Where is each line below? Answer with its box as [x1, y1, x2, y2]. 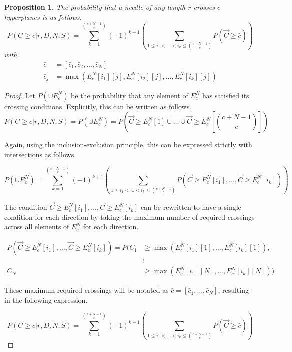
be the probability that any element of [71, 90, 188, 100]
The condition [4, 202, 47, 212]
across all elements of [4, 221, 69, 232]
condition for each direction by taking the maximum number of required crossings [4, 211, 255, 222]
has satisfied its [202, 90, 249, 100]
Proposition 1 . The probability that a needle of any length [4, 2, 186, 12]
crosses [193, 2, 215, 12]
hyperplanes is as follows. [4, 11, 82, 22]
